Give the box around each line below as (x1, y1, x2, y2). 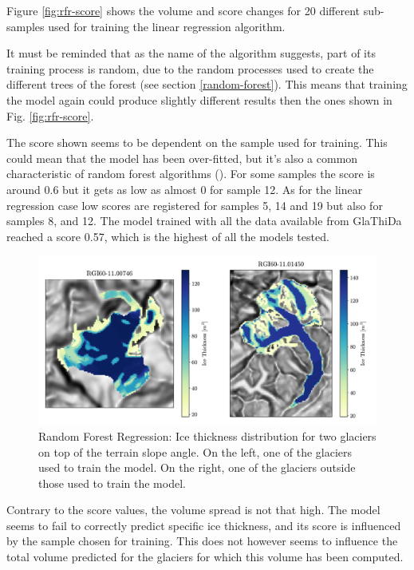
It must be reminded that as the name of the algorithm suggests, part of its (6, 45, 376, 61)
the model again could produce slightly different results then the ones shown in (6, 91, 392, 108)
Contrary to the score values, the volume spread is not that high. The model (6, 501, 380, 518)
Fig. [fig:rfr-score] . (6, 107, 94, 124)
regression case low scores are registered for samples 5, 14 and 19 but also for (6, 196, 383, 213)
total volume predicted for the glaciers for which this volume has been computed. (6, 548, 404, 565)
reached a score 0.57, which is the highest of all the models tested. (6, 228, 329, 244)
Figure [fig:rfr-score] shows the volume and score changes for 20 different (6, 2, 361, 18)
